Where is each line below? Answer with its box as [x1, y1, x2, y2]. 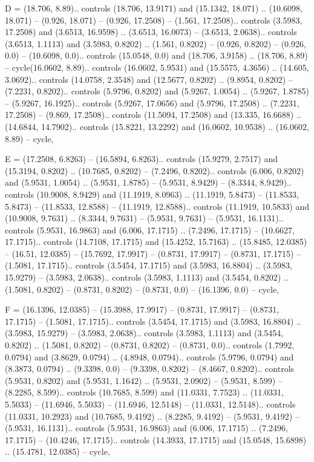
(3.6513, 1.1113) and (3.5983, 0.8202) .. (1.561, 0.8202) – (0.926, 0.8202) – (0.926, [5, 37, 306, 50]
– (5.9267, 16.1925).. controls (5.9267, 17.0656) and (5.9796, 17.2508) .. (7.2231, [5, 96, 299, 109]
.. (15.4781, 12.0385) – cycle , [5, 445, 110, 458]
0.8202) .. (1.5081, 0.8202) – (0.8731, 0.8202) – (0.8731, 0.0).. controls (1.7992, [5, 339, 295, 351]
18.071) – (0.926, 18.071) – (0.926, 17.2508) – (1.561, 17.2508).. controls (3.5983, [5, 13, 303, 26]
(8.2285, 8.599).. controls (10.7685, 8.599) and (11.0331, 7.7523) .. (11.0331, [5, 386, 284, 399]
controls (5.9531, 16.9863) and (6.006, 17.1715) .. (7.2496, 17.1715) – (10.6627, [5, 223, 295, 236]
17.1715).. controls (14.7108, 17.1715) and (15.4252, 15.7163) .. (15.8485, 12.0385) [5, 235, 307, 248]
